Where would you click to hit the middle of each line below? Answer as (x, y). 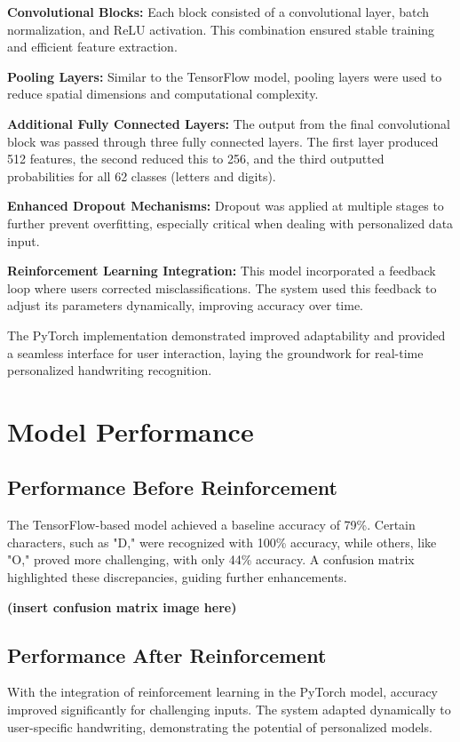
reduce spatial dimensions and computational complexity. (163, 94)
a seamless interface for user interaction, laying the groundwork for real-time (215, 352)
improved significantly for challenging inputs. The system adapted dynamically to (229, 710)
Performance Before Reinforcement (172, 487)
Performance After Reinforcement (167, 654)
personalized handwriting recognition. (110, 370)
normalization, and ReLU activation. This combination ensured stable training (221, 29)
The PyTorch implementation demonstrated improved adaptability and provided (226, 335)
